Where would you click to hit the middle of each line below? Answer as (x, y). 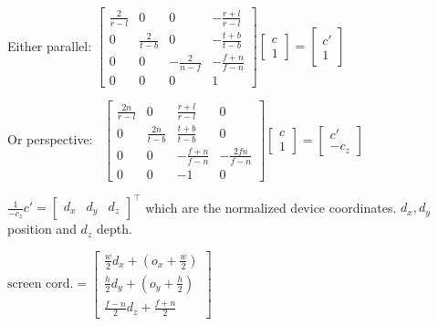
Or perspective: (50, 138)
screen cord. (41, 284)
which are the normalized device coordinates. (271, 207)
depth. (114, 229)
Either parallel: (50, 45)
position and (42, 229)
